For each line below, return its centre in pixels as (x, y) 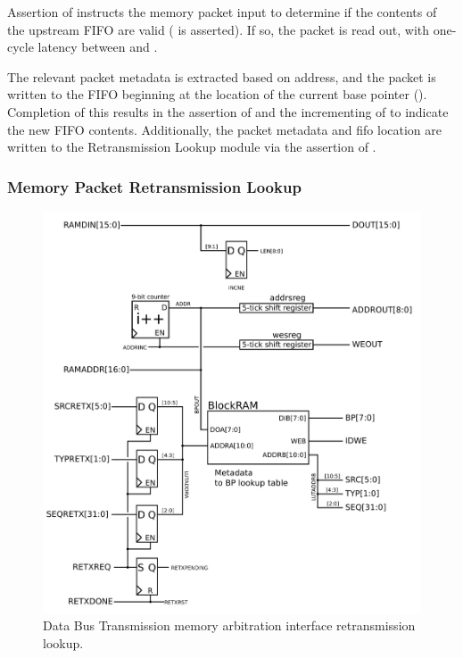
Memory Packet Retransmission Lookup (154, 186)
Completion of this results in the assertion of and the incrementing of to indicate (228, 111)
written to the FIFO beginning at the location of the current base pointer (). (217, 94)
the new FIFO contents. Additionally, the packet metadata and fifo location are (225, 129)
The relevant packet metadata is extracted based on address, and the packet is (222, 76)
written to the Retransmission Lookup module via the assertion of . (192, 147)
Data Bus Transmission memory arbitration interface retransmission (229, 625)
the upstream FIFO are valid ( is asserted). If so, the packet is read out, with (219, 29)
